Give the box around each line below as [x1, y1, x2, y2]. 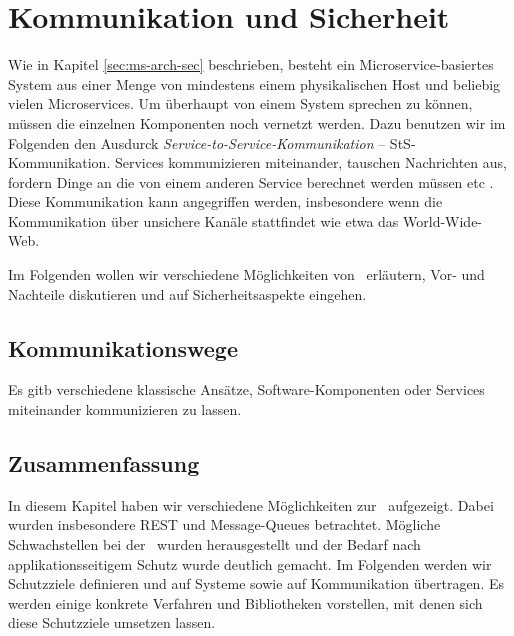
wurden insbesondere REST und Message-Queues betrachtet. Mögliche [8, 514, 441, 535]
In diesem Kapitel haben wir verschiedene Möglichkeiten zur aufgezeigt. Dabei [8, 494, 494, 515]
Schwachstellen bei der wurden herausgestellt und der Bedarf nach [8, 534, 421, 555]
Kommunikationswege [8, 332, 239, 363]
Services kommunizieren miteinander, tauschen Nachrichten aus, [114, 152, 507, 173]
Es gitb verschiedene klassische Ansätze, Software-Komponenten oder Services [8, 379, 485, 400]
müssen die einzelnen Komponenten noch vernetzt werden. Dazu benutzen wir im [8, 112, 506, 133]
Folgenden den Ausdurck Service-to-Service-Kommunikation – [8, 132, 386, 153]
